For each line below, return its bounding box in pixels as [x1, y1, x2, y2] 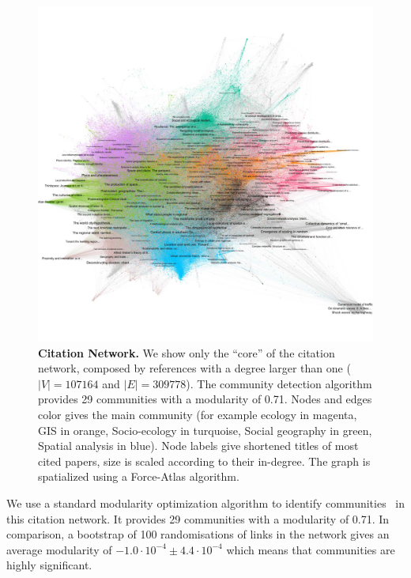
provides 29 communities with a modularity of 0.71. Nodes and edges [38, 391, 372, 407]
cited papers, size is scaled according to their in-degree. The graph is [38, 452, 371, 469]
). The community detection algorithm [186, 375, 372, 391]
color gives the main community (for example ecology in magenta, [38, 406, 357, 422]
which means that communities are [226, 541, 395, 557]
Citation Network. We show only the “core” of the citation [38, 344, 335, 361]
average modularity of [6, 541, 112, 557]
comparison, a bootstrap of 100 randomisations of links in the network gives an [6, 526, 390, 542]
